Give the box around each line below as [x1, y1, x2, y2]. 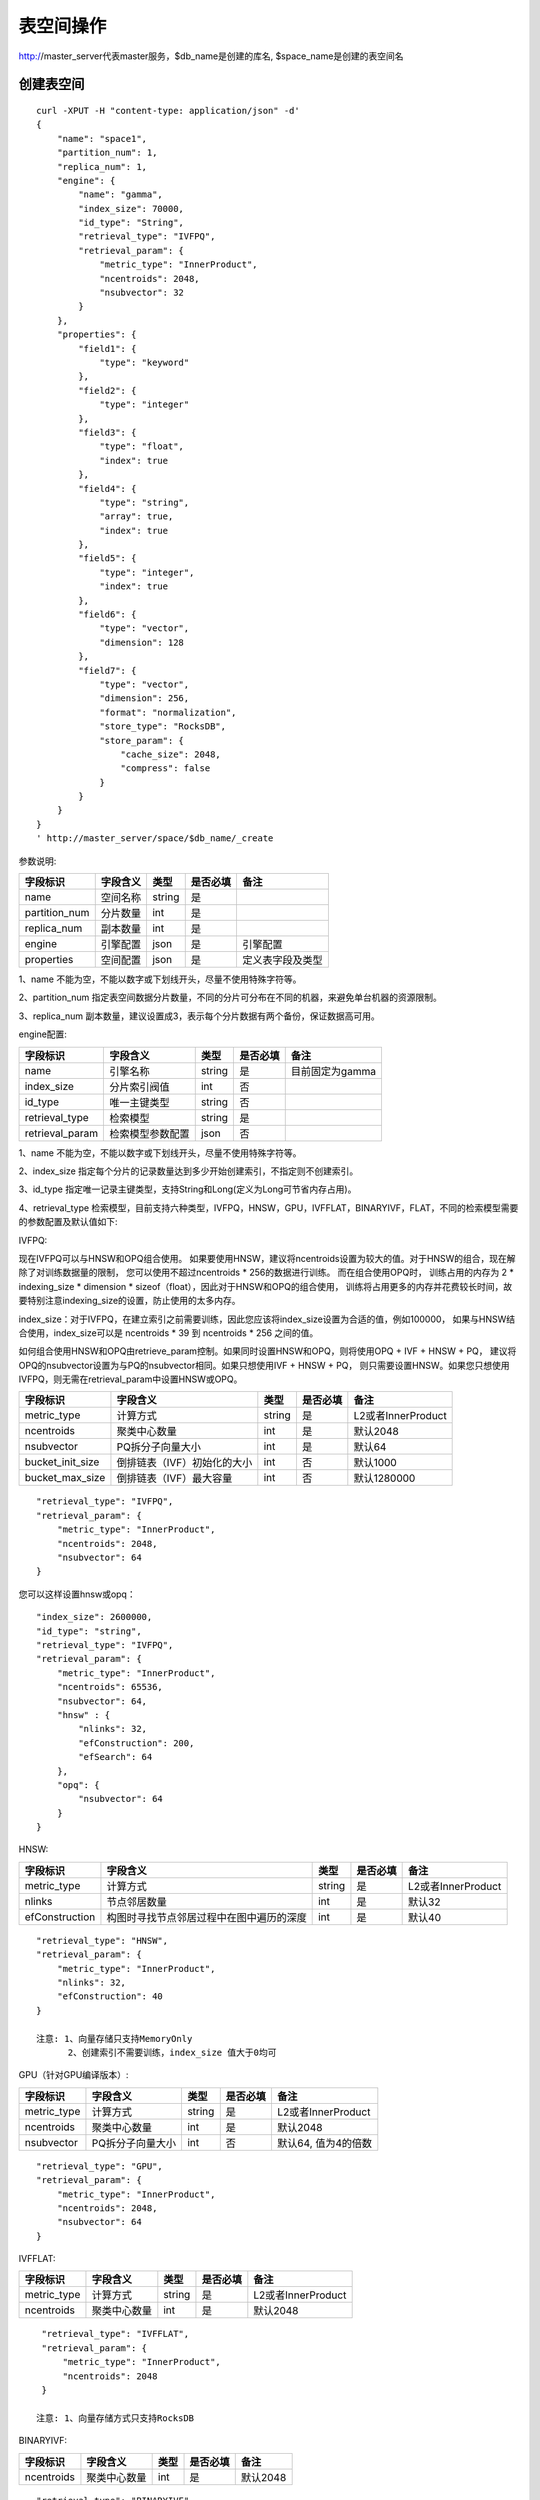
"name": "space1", [56, 133, 148, 144]
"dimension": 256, [99, 693, 190, 704]
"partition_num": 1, [56, 147, 158, 159]
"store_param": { [99, 735, 185, 746]
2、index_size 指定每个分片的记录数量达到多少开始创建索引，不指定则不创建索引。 [18, 1165, 359, 1177]
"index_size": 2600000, [36, 1611, 153, 1623]
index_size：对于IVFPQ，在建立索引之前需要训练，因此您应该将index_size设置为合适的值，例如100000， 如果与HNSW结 [18, 1313, 516, 1325]
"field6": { [78, 609, 137, 620]
